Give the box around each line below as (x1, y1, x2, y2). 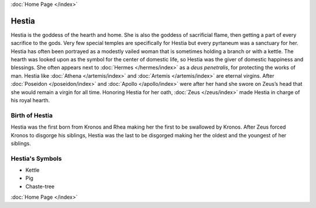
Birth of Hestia (11, 111, 53, 119)
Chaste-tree (25, 183, 55, 190)
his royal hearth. (11, 97, 50, 104)
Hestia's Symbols (11, 154, 62, 162)
